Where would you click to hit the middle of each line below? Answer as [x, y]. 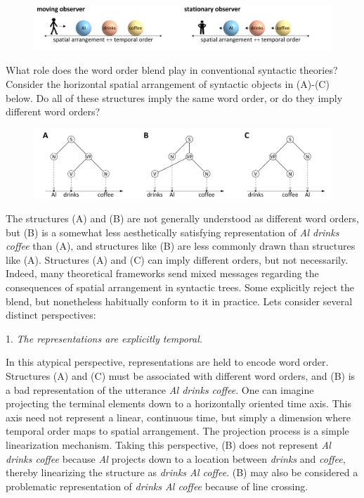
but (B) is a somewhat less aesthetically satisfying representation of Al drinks [173, 232]
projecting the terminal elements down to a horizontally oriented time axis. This [178, 403]
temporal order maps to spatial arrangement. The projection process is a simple [177, 431]
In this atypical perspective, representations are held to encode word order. [167, 362]
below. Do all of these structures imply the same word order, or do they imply [174, 97]
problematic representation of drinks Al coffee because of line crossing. [157, 486]
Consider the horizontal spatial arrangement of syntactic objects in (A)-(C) [168, 83]
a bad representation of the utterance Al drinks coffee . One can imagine [160, 389]
